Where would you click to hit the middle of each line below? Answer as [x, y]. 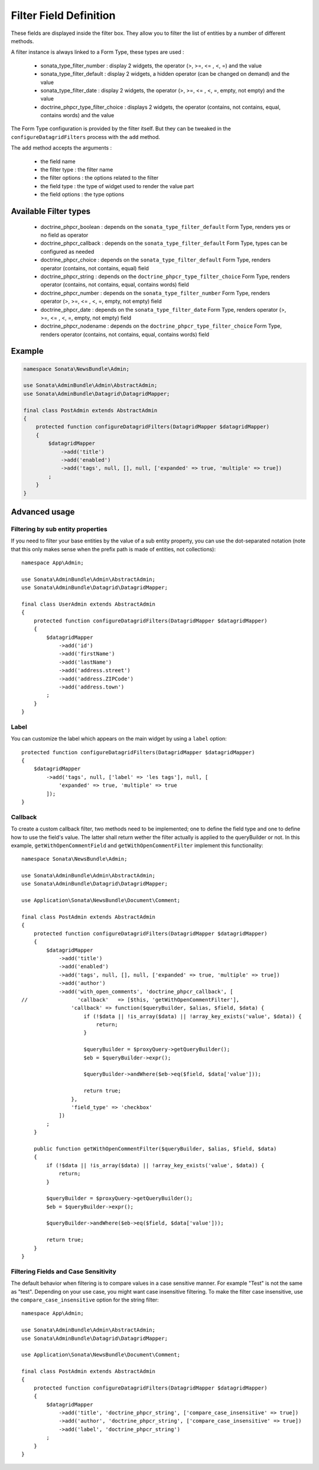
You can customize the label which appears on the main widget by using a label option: [119, 739]
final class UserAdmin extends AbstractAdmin [89, 604]
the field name [58, 161]
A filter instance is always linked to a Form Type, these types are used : [97, 52]
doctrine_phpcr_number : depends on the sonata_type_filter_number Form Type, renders [155, 293]
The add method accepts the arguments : [61, 148]
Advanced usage [43, 512]
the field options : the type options [82, 195]
